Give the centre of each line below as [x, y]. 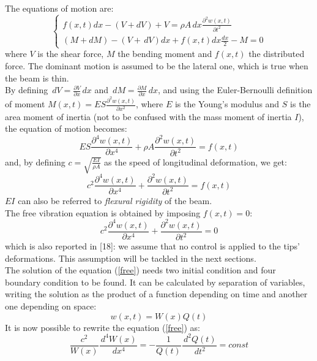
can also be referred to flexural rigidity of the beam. [115, 200]
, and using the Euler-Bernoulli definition [235, 90]
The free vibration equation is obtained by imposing [103, 212]
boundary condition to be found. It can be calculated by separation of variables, [155, 282]
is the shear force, [71, 54]
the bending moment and [165, 54]
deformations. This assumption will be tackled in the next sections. [131, 258]
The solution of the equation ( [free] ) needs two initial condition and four [140, 270]
